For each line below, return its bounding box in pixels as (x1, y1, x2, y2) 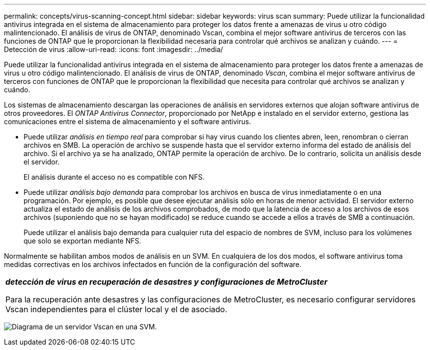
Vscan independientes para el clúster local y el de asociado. (5, 304, 227, 314)
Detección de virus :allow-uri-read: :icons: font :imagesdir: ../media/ (4, 45, 223, 54)
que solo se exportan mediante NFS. (24, 237, 141, 245)
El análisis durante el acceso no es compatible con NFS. (24, 173, 205, 181)
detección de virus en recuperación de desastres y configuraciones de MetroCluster (5, 277, 328, 287)
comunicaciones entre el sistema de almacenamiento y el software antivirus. (4, 117, 251, 126)
